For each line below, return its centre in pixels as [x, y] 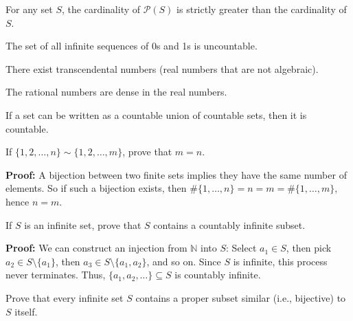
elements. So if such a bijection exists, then [96, 188]
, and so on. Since [184, 261]
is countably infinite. [218, 275]
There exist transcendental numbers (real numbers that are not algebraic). [162, 68]
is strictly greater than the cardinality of [262, 9]
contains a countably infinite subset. [229, 224]
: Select [241, 248]
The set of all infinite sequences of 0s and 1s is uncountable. [132, 46]
